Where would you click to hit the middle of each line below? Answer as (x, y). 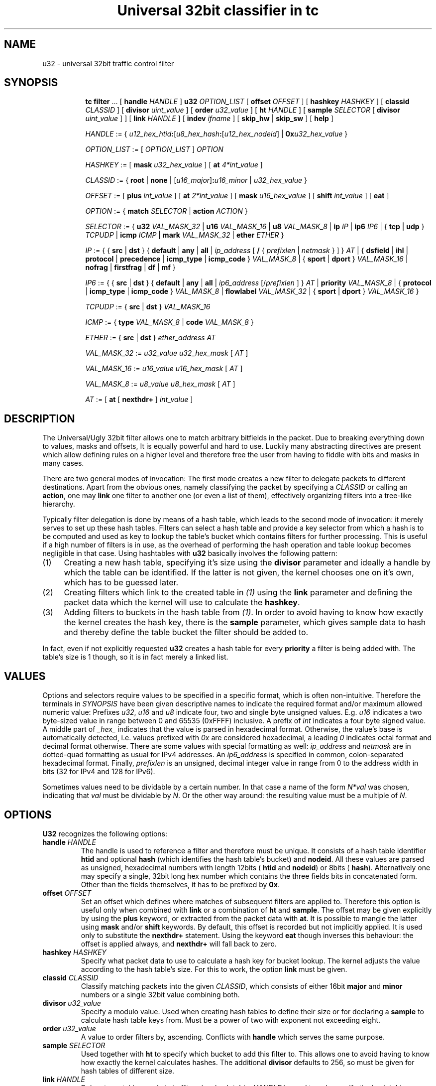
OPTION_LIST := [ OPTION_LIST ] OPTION (154, 149)
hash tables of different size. (128, 1071)
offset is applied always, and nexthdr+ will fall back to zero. (179, 944)
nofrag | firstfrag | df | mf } (130, 268)
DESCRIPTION (40, 418)
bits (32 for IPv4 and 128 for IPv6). (99, 772)
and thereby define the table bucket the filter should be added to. (186, 632)
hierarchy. (59, 504)
